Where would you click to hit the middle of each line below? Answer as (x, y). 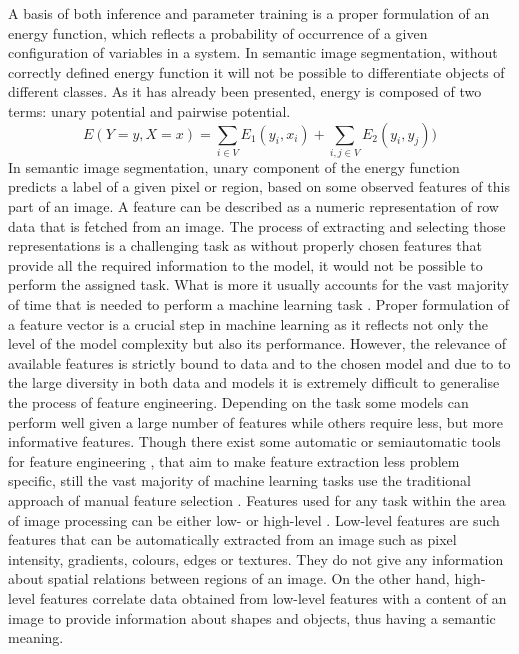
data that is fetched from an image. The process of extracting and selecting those (257, 225)
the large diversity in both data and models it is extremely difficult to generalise (254, 382)
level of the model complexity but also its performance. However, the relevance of (257, 343)
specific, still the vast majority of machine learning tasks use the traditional (239, 480)
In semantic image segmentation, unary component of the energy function (234, 166)
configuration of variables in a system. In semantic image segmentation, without (253, 52)
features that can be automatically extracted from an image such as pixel (232, 539)
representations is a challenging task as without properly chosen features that (245, 245)
